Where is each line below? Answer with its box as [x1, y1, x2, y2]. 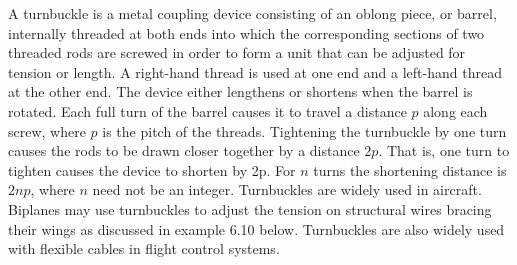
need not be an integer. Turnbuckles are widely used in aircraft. [92, 179, 482, 200]
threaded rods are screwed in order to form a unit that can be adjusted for [8, 42, 466, 63]
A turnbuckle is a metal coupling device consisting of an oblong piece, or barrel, [8, 3, 497, 23]
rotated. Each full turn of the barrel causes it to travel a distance [8, 100, 407, 121]
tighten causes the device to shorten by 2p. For [8, 159, 296, 180]
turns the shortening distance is [313, 159, 507, 180]
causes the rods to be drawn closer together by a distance [8, 140, 360, 161]
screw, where [8, 120, 86, 141]
